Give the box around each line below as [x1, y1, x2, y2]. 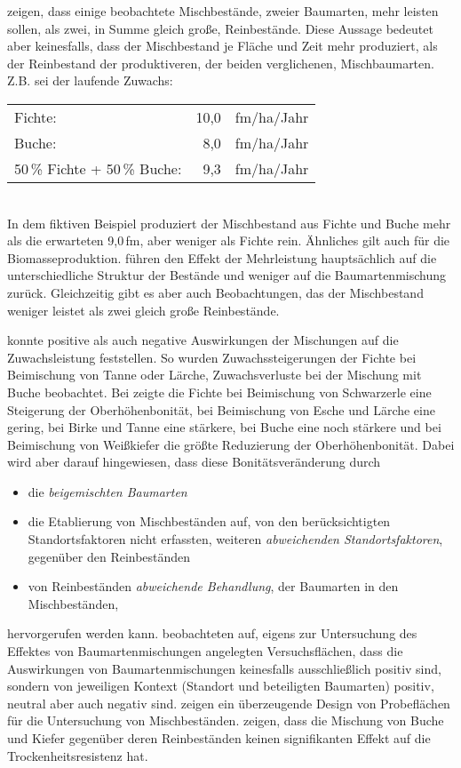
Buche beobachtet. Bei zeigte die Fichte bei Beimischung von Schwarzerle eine [7, 382, 432, 401]
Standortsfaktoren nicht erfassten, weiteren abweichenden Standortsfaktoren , [28, 530, 443, 548]
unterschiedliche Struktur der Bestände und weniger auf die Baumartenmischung [7, 266, 446, 284]
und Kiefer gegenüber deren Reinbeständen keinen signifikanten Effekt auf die [7, 729, 431, 747]
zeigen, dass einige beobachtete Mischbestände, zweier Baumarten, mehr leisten [7, 2, 439, 20]
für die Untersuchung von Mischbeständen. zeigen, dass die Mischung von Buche [7, 711, 444, 730]
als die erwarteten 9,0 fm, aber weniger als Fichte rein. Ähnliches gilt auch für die [7, 231, 450, 250]
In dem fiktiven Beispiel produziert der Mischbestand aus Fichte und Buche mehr [7, 213, 451, 232]
